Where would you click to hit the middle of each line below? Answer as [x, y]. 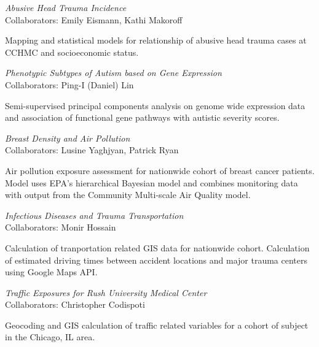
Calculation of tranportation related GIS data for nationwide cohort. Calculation [157, 247]
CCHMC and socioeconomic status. [72, 52]
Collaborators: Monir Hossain [61, 227]
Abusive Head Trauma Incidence [66, 7]
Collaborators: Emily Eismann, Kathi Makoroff [94, 19]
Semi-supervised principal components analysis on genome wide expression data [155, 105]
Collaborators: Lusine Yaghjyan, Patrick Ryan [92, 150]
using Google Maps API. [51, 272]
